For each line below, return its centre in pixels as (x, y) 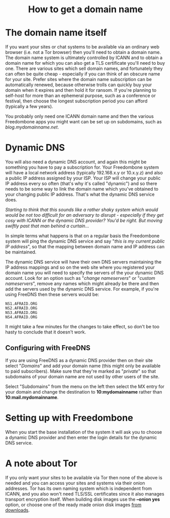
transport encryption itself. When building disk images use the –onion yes (83, 499)
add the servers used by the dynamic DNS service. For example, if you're (82, 289)
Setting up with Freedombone (69, 418)
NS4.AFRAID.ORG (21, 317)
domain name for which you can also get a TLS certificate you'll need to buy (85, 63)
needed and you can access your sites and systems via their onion (75, 483)
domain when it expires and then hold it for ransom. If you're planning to (81, 90)
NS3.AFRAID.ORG (21, 313)
